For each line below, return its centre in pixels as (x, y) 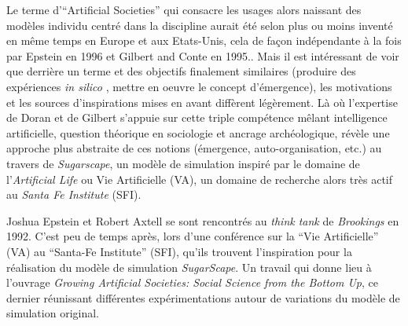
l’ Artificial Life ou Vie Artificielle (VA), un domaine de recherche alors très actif (199, 179)
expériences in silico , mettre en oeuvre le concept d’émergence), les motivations (199, 86)
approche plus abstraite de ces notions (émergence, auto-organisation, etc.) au (194, 148)
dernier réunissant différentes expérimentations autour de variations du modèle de (203, 297)
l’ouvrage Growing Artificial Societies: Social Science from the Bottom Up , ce (192, 282)
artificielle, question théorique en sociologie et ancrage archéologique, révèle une (198, 132)
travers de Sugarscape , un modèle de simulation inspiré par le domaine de (183, 163)
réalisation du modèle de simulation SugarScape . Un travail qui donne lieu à (189, 267)
